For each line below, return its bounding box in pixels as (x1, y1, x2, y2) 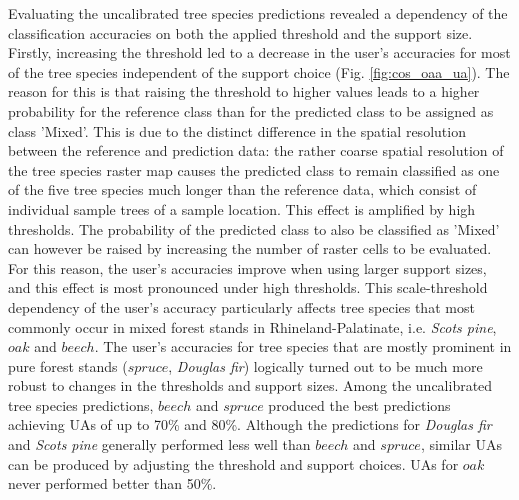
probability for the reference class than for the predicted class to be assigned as (8, 100, 494, 121)
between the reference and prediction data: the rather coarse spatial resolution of (8, 140, 504, 161)
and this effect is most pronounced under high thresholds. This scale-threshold (8, 277, 488, 298)
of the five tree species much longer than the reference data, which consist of (8, 179, 477, 200)
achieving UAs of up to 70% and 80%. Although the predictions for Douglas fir (8, 414, 492, 435)
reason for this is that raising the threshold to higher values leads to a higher (8, 81, 480, 102)
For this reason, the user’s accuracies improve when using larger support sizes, (8, 257, 487, 278)
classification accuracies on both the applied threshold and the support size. (8, 22, 473, 43)
